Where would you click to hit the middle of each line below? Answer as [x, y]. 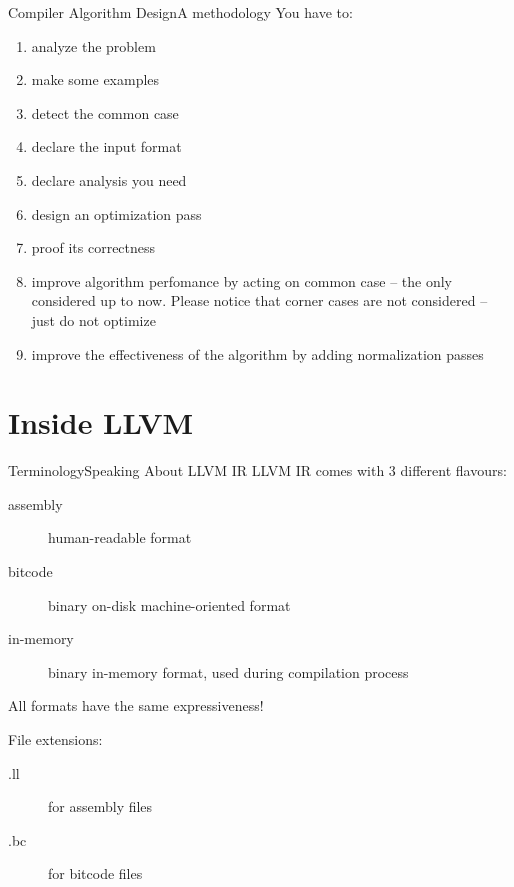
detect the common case [105, 112]
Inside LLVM [101, 422]
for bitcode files [95, 873]
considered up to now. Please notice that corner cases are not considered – [259, 300]
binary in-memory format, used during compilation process [228, 671]
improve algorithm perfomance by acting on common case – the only [241, 280]
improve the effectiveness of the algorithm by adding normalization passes [257, 353]
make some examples [95, 79]
